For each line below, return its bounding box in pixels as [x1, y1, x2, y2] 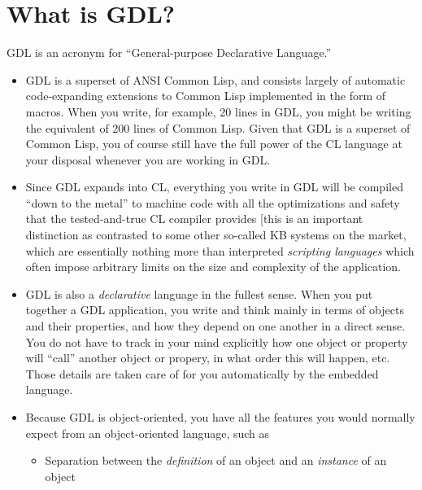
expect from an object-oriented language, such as [25, 424, 270, 441]
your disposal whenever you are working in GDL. [25, 151, 271, 168]
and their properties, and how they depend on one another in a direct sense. [25, 317, 406, 335]
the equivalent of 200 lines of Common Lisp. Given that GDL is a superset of [25, 119, 411, 136]
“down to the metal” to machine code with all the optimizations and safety [25, 194, 400, 211]
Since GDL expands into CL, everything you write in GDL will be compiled [25, 178, 403, 195]
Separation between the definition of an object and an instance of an [45, 452, 387, 469]
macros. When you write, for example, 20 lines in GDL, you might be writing [25, 103, 411, 120]
